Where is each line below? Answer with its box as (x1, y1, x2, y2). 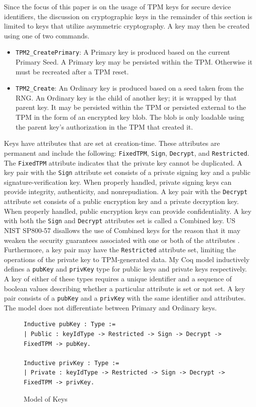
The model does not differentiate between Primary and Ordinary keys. (4, 302, 217, 312)
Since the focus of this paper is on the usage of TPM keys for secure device (4, 1, 231, 11)
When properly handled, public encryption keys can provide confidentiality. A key (4, 205, 252, 216)
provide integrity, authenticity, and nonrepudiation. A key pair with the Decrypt (4, 186, 248, 197)
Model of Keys (24, 393, 68, 404)
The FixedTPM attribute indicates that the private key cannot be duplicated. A (4, 157, 242, 168)
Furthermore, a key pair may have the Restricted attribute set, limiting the (4, 244, 236, 255)
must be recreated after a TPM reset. (15, 66, 129, 76)
